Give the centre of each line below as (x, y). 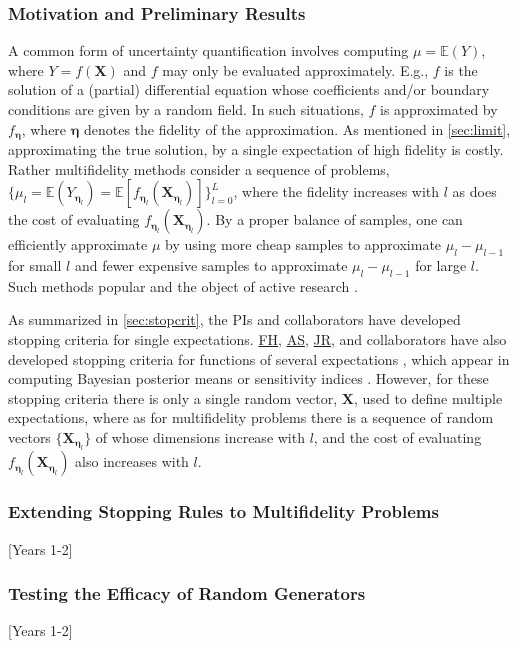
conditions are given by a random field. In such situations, (186, 109)
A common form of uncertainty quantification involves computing (208, 50)
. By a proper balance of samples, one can (334, 219)
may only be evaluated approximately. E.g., (295, 69)
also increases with (132, 461)
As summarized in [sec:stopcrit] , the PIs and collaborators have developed (234, 319)
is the (461, 69)
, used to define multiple (428, 397)
